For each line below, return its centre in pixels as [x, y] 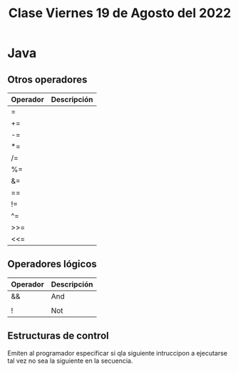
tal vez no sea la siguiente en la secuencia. [70, 361]
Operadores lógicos [52, 264]
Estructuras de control [58, 336]
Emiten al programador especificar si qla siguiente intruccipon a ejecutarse [118, 353]
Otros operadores [47, 79]
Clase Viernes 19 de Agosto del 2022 [120, 13]
